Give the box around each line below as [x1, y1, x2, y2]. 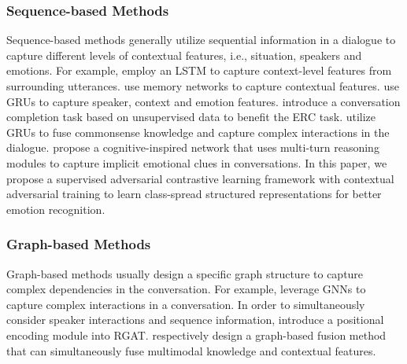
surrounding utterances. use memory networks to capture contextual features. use [6, 78, 399, 94]
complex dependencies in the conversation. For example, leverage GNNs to [6, 281, 366, 297]
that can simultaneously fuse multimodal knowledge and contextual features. [6, 342, 376, 358]
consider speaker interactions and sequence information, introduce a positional [6, 311, 384, 328]
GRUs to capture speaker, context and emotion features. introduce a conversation [6, 93, 401, 109]
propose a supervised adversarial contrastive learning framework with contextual [6, 170, 394, 186]
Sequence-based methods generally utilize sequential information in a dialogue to [6, 31, 396, 48]
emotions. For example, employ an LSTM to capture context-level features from [6, 62, 392, 79]
